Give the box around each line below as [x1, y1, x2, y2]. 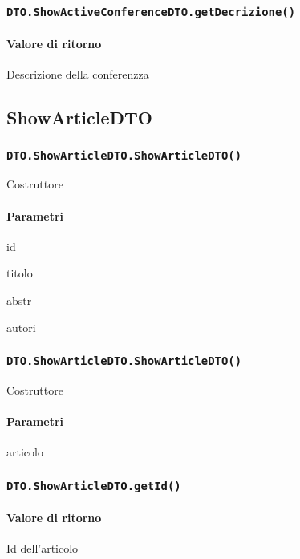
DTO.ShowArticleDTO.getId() [6, 479, 181, 492]
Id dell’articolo [6, 540, 79, 557]
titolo [6, 265, 33, 282]
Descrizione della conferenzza [6, 66, 149, 83]
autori [6, 318, 36, 335]
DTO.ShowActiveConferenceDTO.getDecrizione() [6, 5, 296, 18]
